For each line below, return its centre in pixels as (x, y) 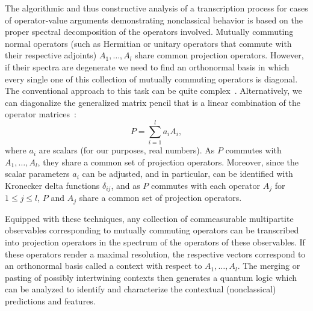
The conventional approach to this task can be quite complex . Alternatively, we (153, 91)
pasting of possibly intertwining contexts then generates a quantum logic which (151, 277)
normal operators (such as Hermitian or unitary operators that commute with (148, 43)
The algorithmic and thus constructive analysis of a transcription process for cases (156, 8)
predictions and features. (50, 300)
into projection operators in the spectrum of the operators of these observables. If (155, 242)
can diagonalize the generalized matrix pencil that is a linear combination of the (153, 102)
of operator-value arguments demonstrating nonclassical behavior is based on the (154, 20)
